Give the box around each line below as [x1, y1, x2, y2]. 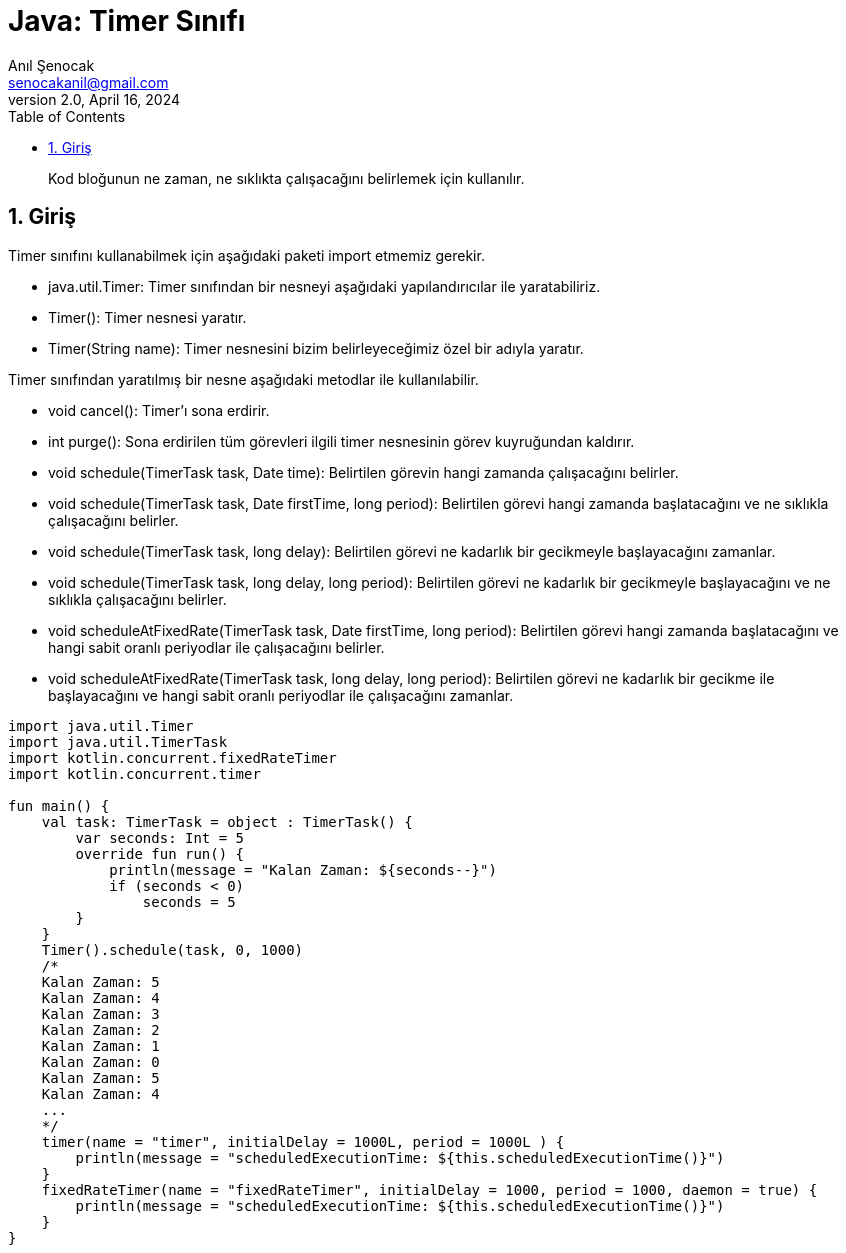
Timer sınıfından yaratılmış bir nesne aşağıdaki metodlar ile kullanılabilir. [8, 370, 479, 388]
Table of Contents [8, 107, 126, 125]
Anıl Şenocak [8, 56, 95, 74]
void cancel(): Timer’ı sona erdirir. [48, 401, 270, 419]
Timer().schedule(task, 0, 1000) [41, 941, 304, 958]
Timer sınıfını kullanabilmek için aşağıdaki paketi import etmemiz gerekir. [8, 246, 485, 264]
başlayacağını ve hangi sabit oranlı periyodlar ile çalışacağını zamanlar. [48, 686, 514, 704]
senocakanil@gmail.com [8, 73, 169, 91]
